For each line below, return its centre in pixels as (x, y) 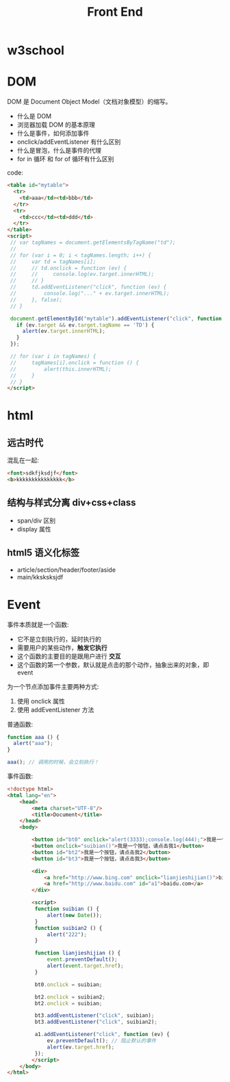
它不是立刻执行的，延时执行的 (59, 639)
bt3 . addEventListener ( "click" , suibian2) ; (96, 1022)
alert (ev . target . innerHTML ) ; (64, 331)
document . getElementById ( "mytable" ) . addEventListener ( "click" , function (116, 318)
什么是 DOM (34, 116)
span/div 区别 (36, 520)
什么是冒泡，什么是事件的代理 (59, 151)
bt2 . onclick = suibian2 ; (70, 997)
